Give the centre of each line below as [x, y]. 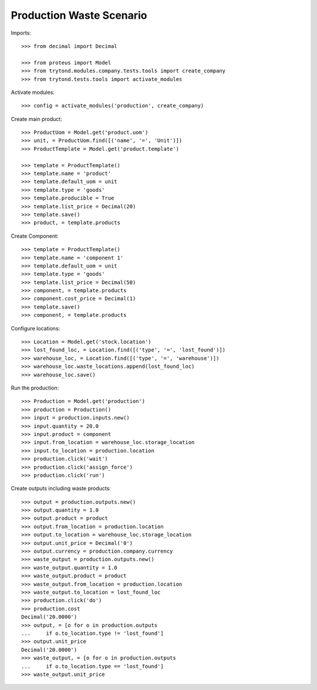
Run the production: [35, 388]
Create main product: [37, 119]
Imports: [21, 33]
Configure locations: [36, 328]
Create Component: [35, 236]
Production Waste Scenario [79, 15]
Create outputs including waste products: [61, 488]
